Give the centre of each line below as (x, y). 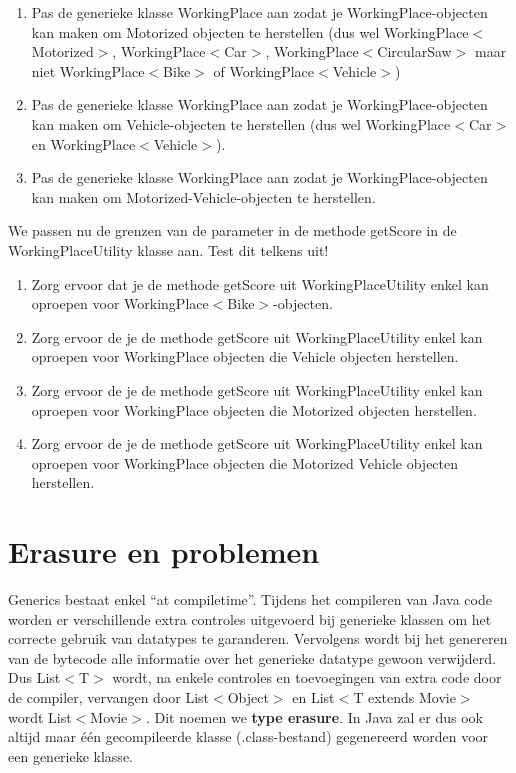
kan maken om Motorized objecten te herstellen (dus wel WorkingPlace (250, 31)
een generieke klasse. (70, 755)
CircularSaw (414, 51)
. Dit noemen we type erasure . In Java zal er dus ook (314, 716)
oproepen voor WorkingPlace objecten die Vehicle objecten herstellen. (245, 356)
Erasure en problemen (164, 551)
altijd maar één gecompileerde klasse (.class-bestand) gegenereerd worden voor (248, 736)
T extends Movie (404, 696)
